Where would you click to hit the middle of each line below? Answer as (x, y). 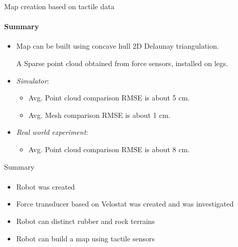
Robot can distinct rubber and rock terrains (86, 221)
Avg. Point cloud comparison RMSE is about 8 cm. (109, 149)
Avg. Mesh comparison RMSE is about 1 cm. (99, 115)
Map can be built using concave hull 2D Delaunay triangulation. (117, 46)
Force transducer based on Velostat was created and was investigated (125, 204)
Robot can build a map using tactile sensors (86, 238)
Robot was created (45, 186)
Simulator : (33, 80)
